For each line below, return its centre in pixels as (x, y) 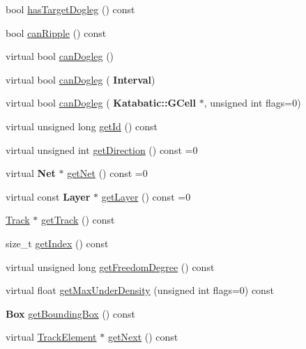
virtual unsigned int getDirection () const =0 (102, 149)
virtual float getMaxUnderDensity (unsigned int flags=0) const (140, 290)
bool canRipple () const (56, 32)
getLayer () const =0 (146, 196)
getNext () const (143, 337)
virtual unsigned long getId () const (82, 126)
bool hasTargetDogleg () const (70, 9)
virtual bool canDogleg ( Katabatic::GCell (101, 103)
